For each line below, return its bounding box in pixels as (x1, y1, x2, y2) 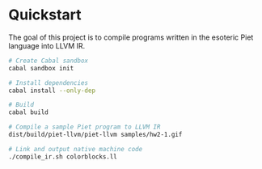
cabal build (8, 108, 49, 116)
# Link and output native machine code (8, 145, 143, 153)
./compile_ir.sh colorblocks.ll (8, 152, 117, 161)
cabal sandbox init (8, 64, 74, 72)
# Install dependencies (8, 78, 89, 87)
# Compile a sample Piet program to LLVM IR (8, 123, 161, 131)
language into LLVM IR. (8, 40, 86, 50)
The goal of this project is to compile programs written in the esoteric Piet (8, 32, 254, 42)
